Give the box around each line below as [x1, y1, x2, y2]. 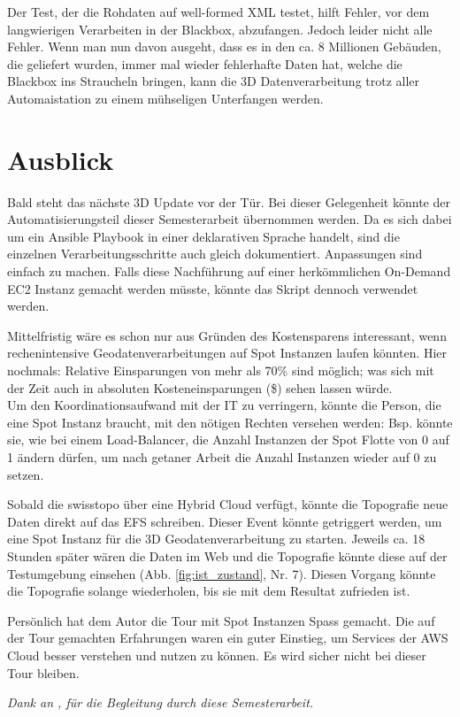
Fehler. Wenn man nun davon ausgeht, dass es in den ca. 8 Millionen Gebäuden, [7, 37, 441, 56]
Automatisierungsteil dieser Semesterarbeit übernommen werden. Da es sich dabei [7, 210, 452, 228]
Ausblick [7, 141, 114, 177]
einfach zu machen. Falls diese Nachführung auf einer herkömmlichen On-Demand [7, 262, 451, 281]
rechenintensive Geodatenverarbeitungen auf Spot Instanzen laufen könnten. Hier [7, 343, 448, 362]
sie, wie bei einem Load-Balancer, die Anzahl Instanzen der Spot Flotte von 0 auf [7, 430, 449, 449]
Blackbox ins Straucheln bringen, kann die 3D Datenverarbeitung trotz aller [7, 72, 420, 90]
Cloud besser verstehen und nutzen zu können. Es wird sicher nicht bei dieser [7, 645, 426, 664]
